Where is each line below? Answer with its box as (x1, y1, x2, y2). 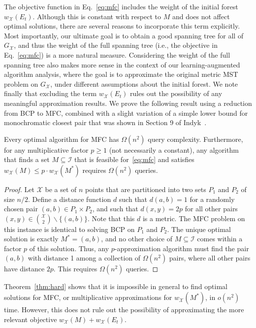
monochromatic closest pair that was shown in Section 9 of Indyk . (4, 117, 207, 128)
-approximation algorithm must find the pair (114, 243, 249, 253)
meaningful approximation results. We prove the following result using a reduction (4, 98, 252, 108)
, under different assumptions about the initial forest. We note (50, 78, 238, 89)
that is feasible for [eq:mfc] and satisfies (74, 154, 194, 164)
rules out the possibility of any (130, 88, 223, 98)
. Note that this (87, 213, 135, 223)
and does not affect (172, 11, 230, 21)
